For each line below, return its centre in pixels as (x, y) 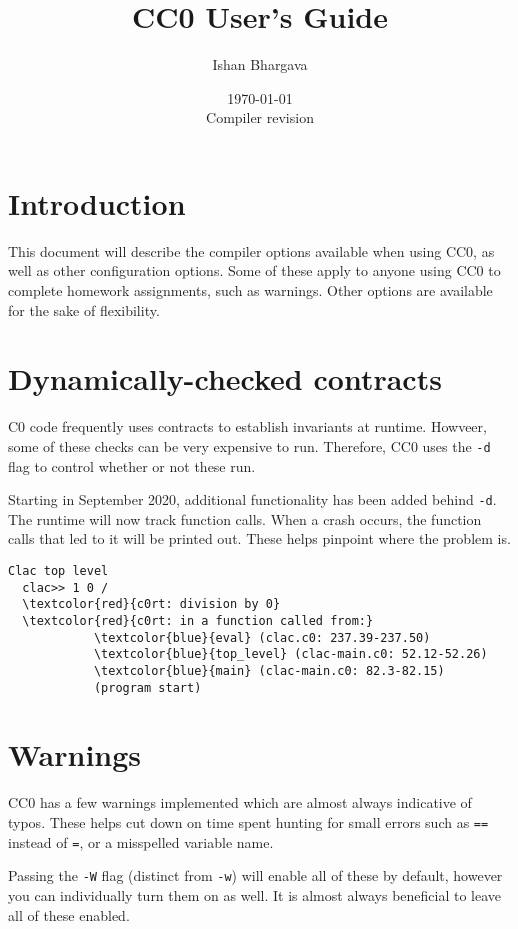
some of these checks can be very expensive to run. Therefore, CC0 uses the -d (249, 445)
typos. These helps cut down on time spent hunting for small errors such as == (248, 822)
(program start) (147, 687)
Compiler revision (260, 117)
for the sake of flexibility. (84, 309)
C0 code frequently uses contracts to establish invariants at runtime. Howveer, (247, 426)
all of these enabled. (69, 914)
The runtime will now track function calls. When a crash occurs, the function (245, 518)
